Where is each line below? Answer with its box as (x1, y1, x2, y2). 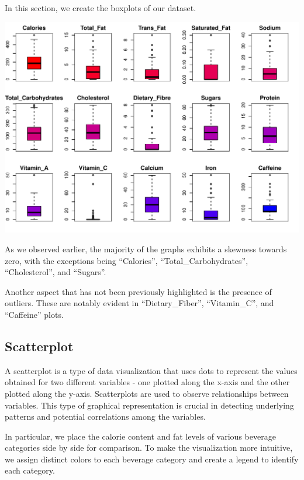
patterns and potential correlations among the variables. (5, 410, 206, 423)
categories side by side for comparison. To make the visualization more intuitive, (5, 441, 293, 454)
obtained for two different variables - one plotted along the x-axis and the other (5, 376, 290, 388)
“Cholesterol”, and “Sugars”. (5, 266, 106, 278)
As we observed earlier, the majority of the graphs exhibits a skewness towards (5, 242, 287, 255)
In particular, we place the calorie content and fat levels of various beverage (5, 430, 276, 442)
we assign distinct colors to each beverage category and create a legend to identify (5, 452, 299, 465)
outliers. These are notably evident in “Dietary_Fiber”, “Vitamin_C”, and (5, 297, 274, 309)
